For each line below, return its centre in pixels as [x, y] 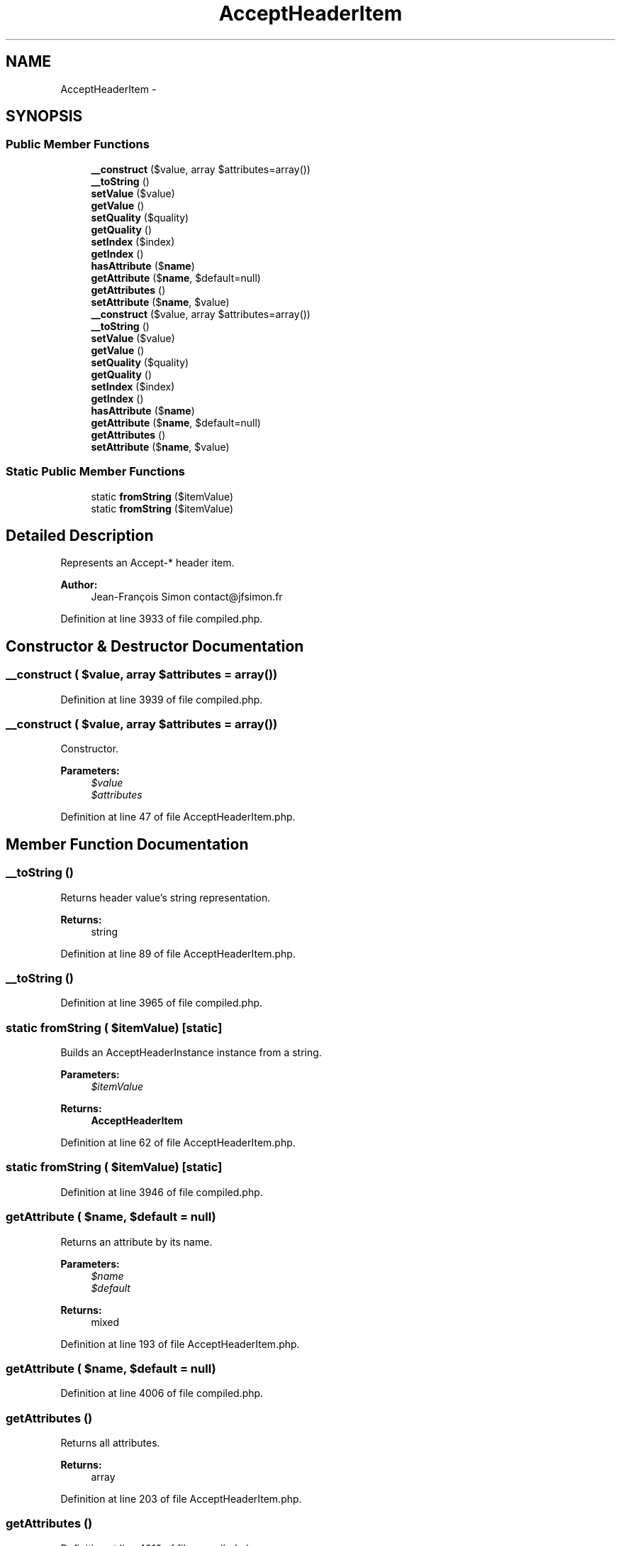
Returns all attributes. [110, 1443]
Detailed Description [80, 535]
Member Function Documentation [127, 844]
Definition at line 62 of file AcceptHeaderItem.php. [178, 1143]
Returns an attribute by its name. [136, 1241]
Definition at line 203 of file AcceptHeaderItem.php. [181, 1499]
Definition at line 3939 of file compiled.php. [162, 699]
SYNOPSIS [44, 116]
